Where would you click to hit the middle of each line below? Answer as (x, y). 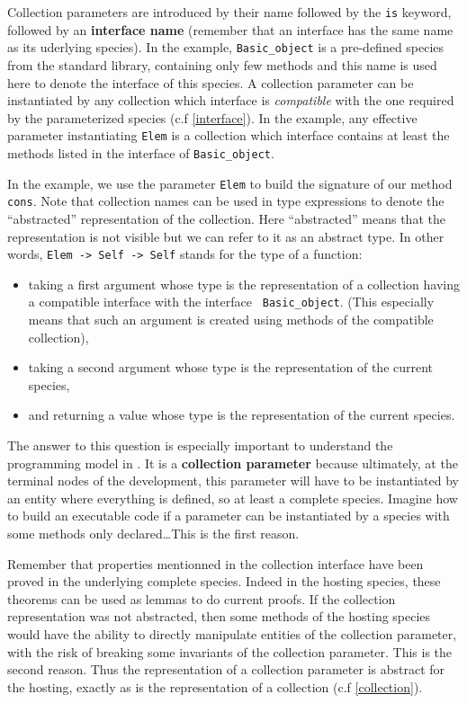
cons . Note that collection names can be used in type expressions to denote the (226, 201)
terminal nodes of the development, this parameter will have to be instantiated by (233, 481)
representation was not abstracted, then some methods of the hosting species (219, 616)
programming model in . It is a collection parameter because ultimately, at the (233, 463)
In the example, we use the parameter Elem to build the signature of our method (230, 183)
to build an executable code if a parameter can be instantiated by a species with (229, 516)
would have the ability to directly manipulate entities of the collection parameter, (232, 633)
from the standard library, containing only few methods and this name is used (222, 64)
